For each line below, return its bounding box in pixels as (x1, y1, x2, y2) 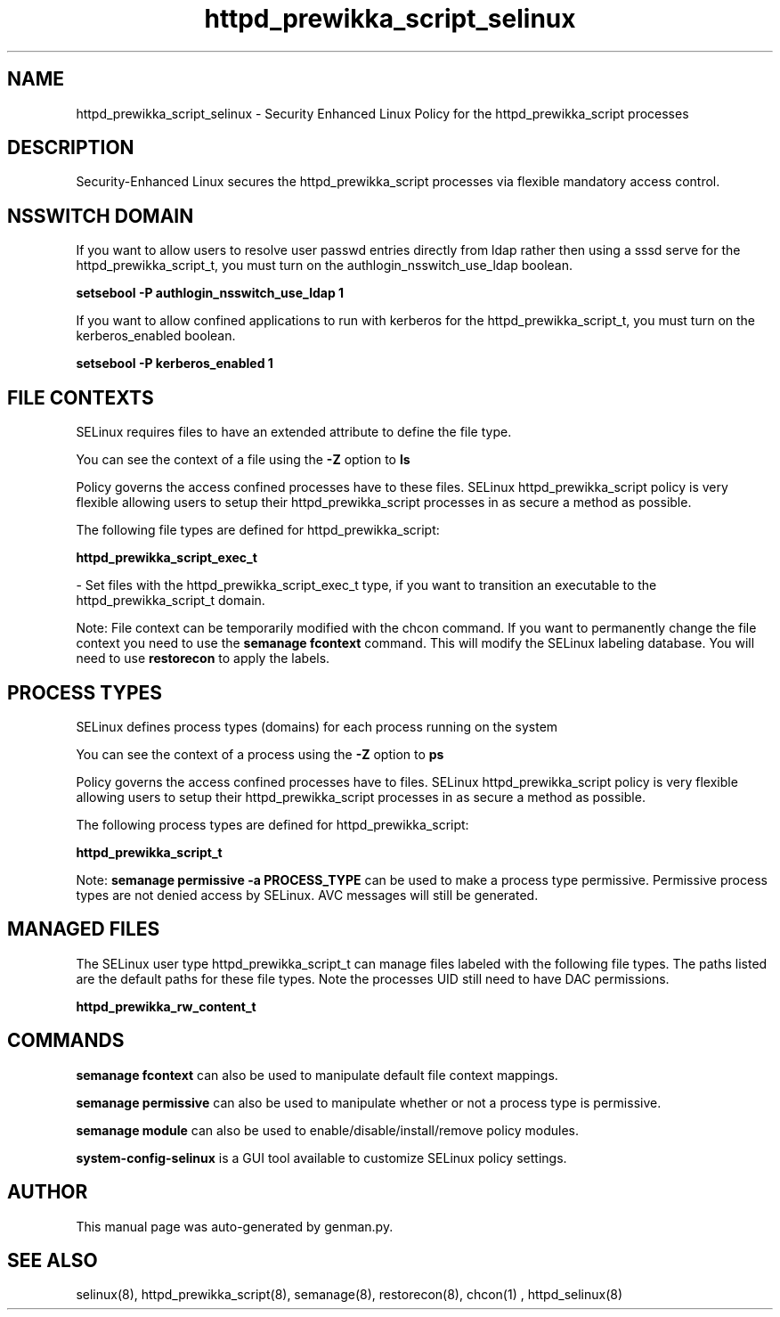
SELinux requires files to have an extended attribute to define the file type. (76, 424, 512, 440)
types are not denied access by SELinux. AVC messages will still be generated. (76, 887, 539, 903)
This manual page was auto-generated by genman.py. (76, 1218, 394, 1234)
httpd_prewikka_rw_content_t (76, 998, 256, 1014)
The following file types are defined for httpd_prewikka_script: (76, 522, 440, 538)
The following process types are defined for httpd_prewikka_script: (76, 816, 469, 832)
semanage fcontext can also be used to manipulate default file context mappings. (76, 1067, 558, 1083)
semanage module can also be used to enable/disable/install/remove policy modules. (76, 1122, 580, 1138)
